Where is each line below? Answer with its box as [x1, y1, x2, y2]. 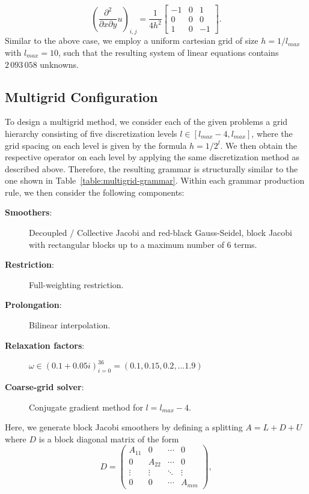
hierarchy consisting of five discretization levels [5, 127, 177, 139]
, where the [251, 127, 293, 139]
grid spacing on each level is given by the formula [5, 139, 187, 151]
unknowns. [40, 58, 79, 70]
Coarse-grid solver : [5, 381, 84, 393]
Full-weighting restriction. [29, 278, 124, 291]
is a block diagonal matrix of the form [38, 432, 179, 445]
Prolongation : [5, 298, 62, 311]
